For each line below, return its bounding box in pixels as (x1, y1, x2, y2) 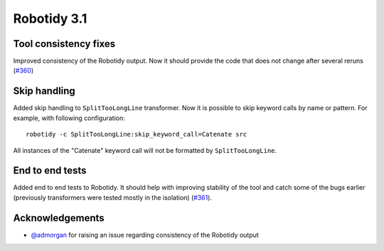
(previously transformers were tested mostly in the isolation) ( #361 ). (13, 193, 213, 202)
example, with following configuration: (13, 114, 125, 122)
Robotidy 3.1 (13, 11, 87, 26)
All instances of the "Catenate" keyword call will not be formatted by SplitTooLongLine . (13, 146, 277, 154)
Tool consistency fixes (13, 38, 116, 50)
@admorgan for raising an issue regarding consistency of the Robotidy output (31, 230, 259, 239)
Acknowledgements (13, 212, 105, 224)
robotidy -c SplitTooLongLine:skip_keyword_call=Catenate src (26, 130, 247, 139)
